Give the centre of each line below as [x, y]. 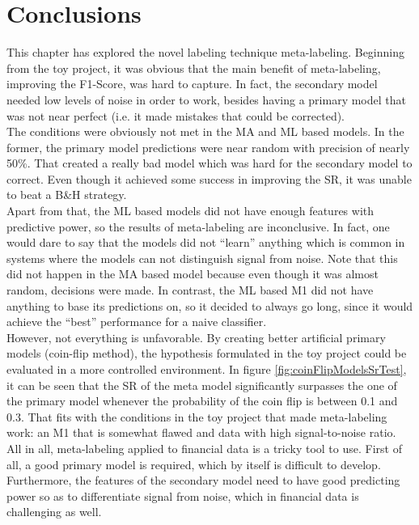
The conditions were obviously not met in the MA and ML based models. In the [205, 131]
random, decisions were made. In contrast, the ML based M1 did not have [190, 290]
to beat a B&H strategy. [67, 195]
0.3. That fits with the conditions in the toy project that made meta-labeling [197, 416]
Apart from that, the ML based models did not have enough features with [190, 211]
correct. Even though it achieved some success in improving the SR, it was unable [209, 178]
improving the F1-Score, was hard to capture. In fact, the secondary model [192, 84]
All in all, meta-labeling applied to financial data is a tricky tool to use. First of [204, 448]
